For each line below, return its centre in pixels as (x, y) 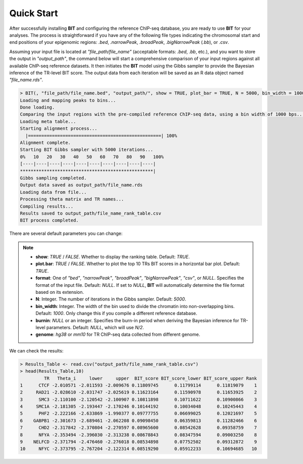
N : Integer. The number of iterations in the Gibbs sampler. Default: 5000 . (111, 299)
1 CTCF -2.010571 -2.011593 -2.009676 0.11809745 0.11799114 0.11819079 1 (138, 385)
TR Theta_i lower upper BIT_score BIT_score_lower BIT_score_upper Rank (150, 378)
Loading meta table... (48, 121)
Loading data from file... (53, 192)
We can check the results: (36, 350)
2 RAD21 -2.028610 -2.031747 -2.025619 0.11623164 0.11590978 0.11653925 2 (138, 392)
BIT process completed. (49, 220)
